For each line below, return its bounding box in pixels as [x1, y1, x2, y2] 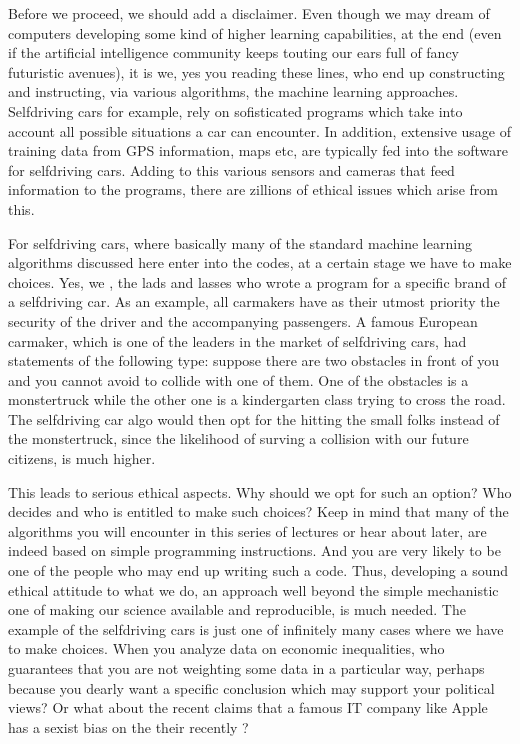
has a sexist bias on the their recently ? [8, 716, 249, 737]
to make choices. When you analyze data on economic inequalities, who [8, 638, 445, 659]
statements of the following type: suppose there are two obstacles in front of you [8, 350, 499, 371]
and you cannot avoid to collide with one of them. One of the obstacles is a [8, 369, 469, 390]
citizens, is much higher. [8, 448, 156, 469]
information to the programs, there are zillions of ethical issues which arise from [8, 179, 498, 200]
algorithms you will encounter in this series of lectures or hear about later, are [8, 520, 487, 541]
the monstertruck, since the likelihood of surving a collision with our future [8, 428, 469, 449]
